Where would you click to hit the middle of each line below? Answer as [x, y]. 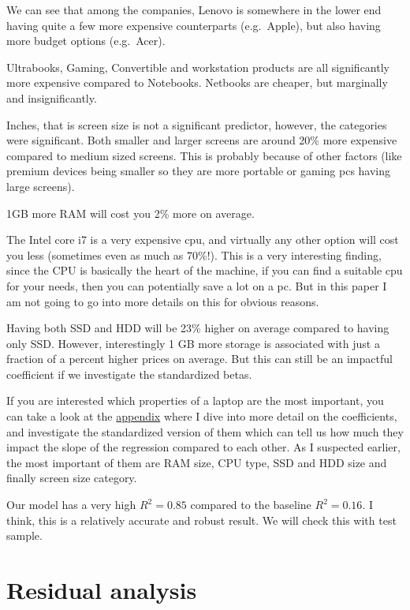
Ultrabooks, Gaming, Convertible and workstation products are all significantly [198, 67]
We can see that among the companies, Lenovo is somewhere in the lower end [194, 9]
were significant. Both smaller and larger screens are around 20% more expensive [202, 140]
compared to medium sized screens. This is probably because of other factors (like [204, 155]
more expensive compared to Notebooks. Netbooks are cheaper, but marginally [197, 82]
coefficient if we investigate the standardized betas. [129, 374]
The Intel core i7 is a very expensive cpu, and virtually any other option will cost [203, 240]
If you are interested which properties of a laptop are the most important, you [195, 400]
